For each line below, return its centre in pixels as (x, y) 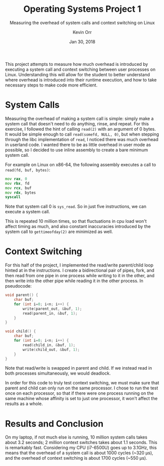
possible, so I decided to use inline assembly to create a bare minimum (77, 150)
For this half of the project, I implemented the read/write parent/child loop (79, 265)
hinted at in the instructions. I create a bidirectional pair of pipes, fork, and (80, 270)
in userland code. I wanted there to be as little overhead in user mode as (78, 145)
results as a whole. (24, 404)
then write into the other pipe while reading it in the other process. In (74, 281)
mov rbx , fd (17, 183)
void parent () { (22, 295)
